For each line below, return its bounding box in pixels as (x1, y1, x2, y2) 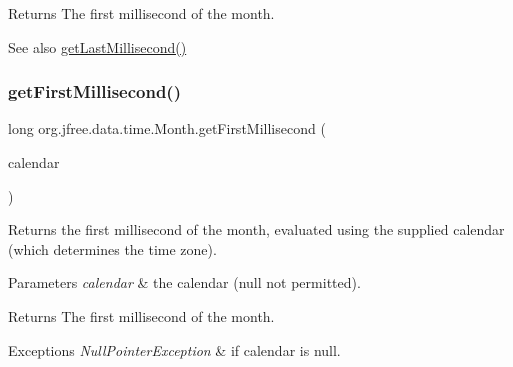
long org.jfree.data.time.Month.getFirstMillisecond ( (8, 118, 326, 139)
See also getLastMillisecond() (8, 36, 187, 57)
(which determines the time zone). (8, 238, 217, 259)
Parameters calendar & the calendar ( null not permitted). (8, 272, 361, 293)
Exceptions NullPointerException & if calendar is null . (8, 339, 341, 360)
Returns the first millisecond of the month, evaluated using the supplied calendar (8, 219, 505, 240)
